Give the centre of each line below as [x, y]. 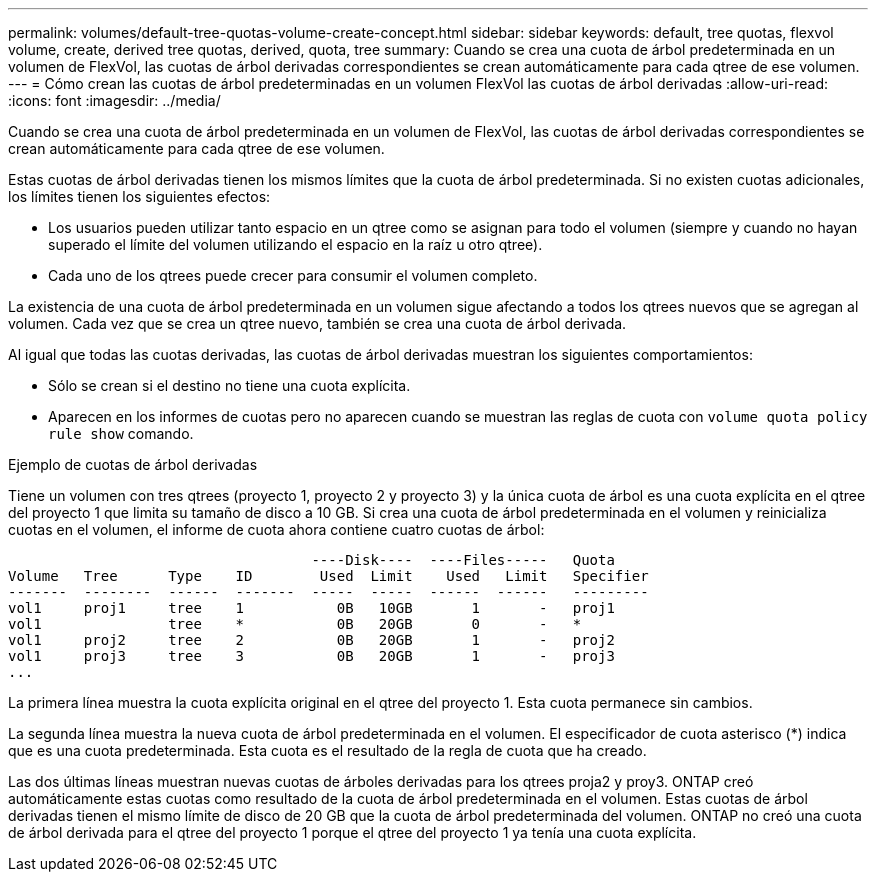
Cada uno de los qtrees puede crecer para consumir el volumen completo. [293, 275]
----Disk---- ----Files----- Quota [463, 560]
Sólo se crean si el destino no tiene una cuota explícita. [229, 385]
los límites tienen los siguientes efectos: [139, 196]
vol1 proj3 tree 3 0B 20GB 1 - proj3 [311, 656]
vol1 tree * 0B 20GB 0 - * [295, 624]
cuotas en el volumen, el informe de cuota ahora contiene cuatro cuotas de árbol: [276, 529]
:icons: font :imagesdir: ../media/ [114, 100]
